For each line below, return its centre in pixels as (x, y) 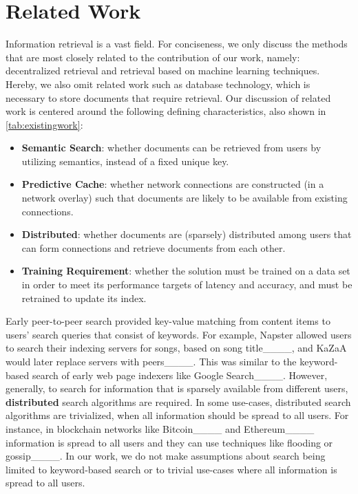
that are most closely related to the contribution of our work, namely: (153, 57)
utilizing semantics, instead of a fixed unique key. (125, 161)
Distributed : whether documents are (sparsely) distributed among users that (187, 234)
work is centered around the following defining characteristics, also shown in (166, 111)
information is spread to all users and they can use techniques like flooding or (169, 442)
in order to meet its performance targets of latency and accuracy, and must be (187, 284)
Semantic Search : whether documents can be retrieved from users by (171, 148)
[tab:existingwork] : (44, 124)
